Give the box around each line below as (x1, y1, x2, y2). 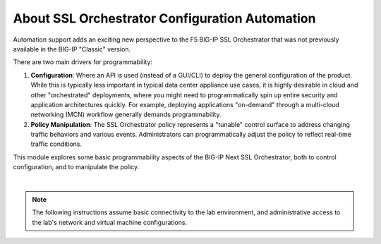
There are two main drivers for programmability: (13, 58, 153, 66)
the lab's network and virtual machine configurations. (32, 218, 187, 226)
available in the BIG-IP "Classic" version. (13, 44, 131, 53)
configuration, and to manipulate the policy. (13, 163, 140, 171)
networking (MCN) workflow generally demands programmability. (30, 110, 222, 119)
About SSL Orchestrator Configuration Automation (13, 11, 316, 26)
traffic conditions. (30, 140, 83, 148)
